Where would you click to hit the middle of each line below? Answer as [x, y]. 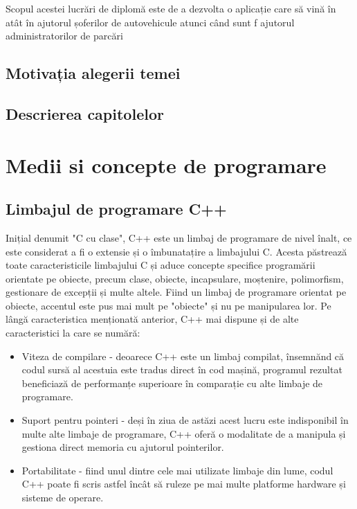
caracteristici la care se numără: [73, 333]
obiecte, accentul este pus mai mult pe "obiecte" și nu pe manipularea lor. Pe [168, 305]
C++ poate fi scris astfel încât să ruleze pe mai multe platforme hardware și [184, 484]
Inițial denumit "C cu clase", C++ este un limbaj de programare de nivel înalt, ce [179, 237]
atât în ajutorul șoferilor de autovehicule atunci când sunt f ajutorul [150, 22]
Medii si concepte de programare [166, 164]
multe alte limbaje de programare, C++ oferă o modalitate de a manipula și [184, 433]
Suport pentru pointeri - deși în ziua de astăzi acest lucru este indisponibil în [185, 420]
